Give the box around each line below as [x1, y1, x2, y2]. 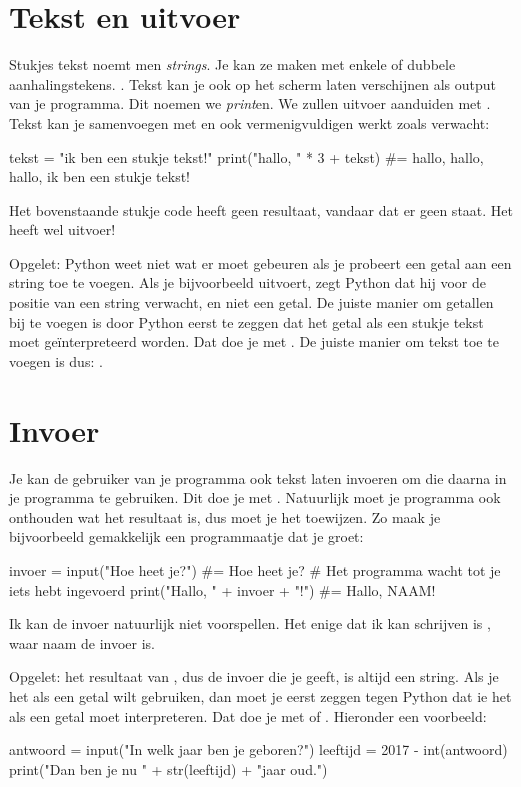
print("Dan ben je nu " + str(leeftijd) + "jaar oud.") [9, 758, 328, 779]
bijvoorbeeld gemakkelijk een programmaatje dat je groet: [9, 526, 364, 547]
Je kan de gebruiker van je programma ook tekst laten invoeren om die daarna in [9, 467, 507, 488]
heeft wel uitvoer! [9, 219, 116, 240]
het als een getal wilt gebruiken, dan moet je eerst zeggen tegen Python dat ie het [9, 685, 512, 706]
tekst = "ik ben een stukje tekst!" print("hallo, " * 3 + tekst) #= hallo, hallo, [9, 146, 484, 167]
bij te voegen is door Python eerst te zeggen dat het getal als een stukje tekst [9, 311, 484, 332]
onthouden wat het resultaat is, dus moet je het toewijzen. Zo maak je [9, 506, 441, 527]
